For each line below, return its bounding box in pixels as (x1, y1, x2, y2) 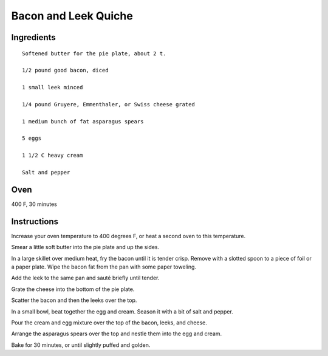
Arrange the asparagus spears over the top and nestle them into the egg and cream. (11, 330, 222, 337)
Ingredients (11, 32, 56, 43)
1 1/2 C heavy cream (22, 152, 83, 159)
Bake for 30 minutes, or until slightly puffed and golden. (11, 341, 151, 349)
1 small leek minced (22, 84, 83, 91)
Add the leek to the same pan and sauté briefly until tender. (11, 274, 160, 282)
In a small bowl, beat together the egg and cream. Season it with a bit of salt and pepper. (11, 307, 233, 315)
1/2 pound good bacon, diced (22, 67, 109, 74)
